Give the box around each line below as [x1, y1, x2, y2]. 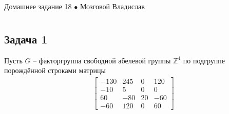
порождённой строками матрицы [4, 65, 106, 76]
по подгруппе [183, 55, 225, 65]
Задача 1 [4, 31, 48, 47]
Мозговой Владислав [80, 1, 145, 11]
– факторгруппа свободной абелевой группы [33, 55, 171, 65]
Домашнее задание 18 [4, 1, 72, 11]
